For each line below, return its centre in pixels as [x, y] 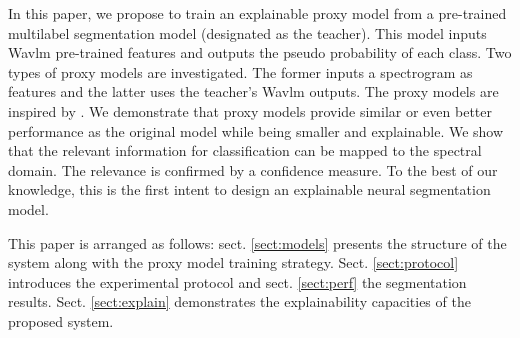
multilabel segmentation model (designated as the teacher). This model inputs [247, 32]
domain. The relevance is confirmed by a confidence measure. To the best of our [253, 169]
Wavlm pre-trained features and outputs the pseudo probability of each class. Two [260, 52]
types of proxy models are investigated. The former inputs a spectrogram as [240, 71]
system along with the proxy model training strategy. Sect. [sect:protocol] [233, 262]
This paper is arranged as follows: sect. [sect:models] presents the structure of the [257, 242]
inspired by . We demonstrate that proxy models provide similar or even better [250, 110]
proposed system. [61, 320]
